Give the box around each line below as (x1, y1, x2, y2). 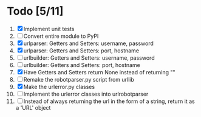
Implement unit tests (23, 25, 75, 32)
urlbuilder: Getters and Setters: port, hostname (23, 61, 140, 68)
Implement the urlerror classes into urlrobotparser (23, 90, 149, 97)
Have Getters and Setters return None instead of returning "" (23, 68, 175, 76)
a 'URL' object (15, 104, 51, 111)
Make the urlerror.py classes (23, 83, 95, 90)
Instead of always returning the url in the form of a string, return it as (23, 97, 195, 105)
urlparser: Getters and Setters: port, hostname (23, 47, 139, 54)
